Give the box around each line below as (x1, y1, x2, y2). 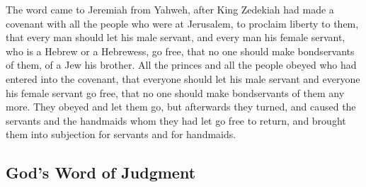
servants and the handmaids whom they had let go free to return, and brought (6, 113, 346, 127)
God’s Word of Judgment (6, 161, 196, 183)
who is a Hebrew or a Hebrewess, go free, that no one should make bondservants (6, 43, 355, 58)
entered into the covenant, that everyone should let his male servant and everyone (6, 71, 360, 86)
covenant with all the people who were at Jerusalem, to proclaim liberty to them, (6, 16, 359, 30)
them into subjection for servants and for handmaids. (6, 127, 236, 142)
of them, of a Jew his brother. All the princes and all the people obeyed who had (6, 57, 357, 72)
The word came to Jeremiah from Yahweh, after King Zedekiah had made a (6, 2, 334, 16)
